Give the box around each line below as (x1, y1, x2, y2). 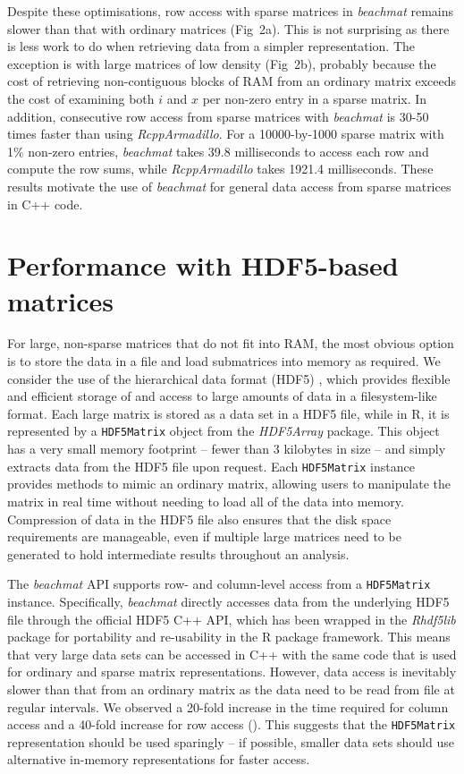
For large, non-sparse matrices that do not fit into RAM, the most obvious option (7, 334, 454, 353)
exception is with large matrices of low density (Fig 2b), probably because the (7, 54, 436, 72)
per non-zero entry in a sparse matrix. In (202, 89, 427, 107)
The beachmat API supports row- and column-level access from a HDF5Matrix (7, 574, 431, 593)
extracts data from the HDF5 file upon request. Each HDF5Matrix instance (7, 456, 415, 475)
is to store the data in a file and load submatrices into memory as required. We (7, 352, 441, 370)
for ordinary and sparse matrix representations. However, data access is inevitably (7, 662, 457, 681)
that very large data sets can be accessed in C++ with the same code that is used (7, 644, 457, 663)
